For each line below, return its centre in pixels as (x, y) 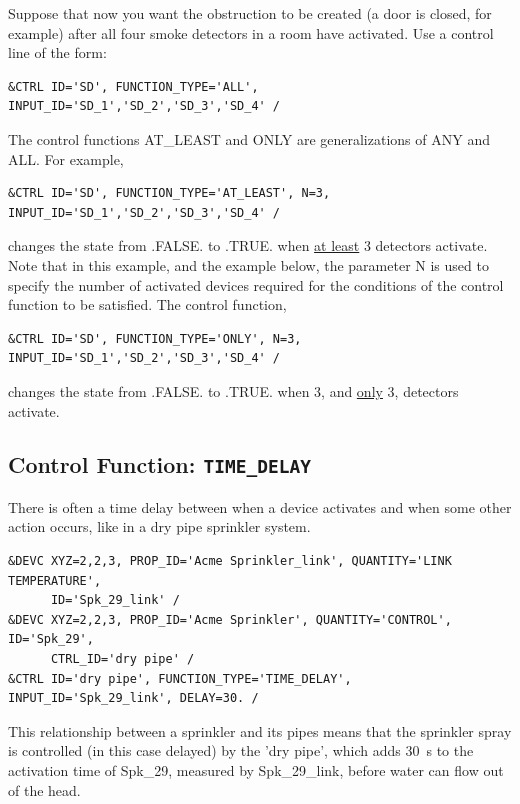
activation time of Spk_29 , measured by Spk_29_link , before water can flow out (256, 770)
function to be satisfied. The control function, (147, 304)
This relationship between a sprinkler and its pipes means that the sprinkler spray (260, 730)
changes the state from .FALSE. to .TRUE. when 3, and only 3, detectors (233, 390)
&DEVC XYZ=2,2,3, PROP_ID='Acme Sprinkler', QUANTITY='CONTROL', (230, 619)
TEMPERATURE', (55, 580)
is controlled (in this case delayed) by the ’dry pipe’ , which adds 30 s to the (241, 750)
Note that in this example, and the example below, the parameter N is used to (248, 264)
